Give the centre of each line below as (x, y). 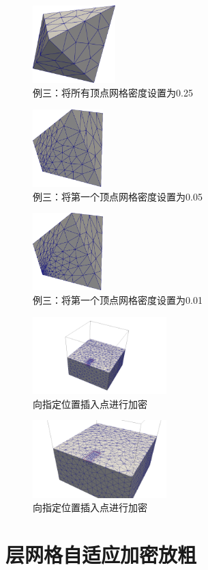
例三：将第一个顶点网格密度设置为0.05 (118, 196)
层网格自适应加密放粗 (101, 554)
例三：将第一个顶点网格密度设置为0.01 (118, 300)
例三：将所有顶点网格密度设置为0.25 (113, 92)
